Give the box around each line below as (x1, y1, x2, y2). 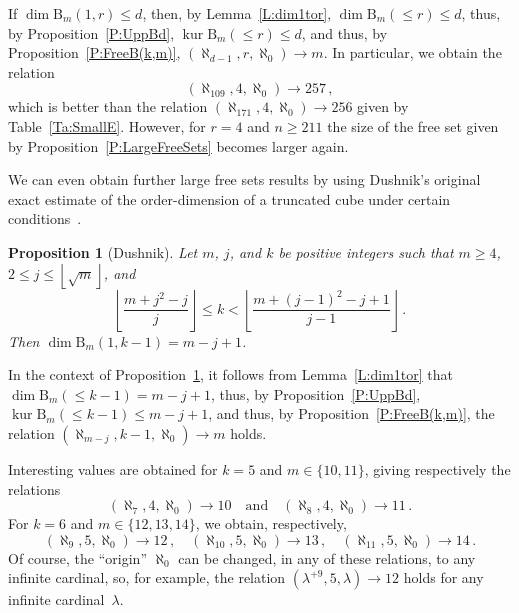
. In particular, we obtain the (323, 42, 502, 63)
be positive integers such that (278, 241, 454, 262)
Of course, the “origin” (8, 547, 147, 568)
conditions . (8, 208, 82, 229)
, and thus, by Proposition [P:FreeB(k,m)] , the (208, 403, 495, 424)
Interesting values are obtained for (8, 458, 218, 479)
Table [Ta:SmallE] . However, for (8, 115, 206, 136)
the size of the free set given (327, 115, 499, 136)
